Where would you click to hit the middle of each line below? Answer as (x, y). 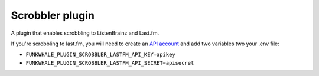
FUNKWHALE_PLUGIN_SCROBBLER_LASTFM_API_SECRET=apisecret (110, 63)
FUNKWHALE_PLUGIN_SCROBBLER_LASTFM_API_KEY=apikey (100, 55)
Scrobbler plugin (53, 15)
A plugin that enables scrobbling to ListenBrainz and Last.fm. (85, 33)
